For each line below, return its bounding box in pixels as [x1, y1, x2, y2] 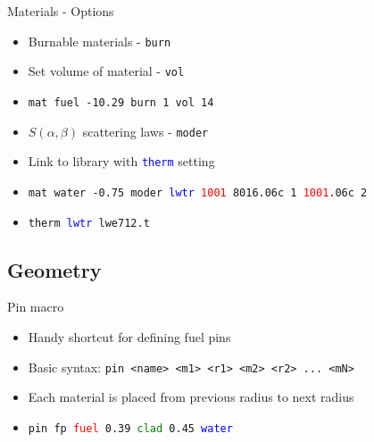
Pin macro [7, 297, 64, 316]
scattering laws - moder [82, 121, 209, 140]
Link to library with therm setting [28, 152, 215, 171]
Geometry [7, 255, 102, 283]
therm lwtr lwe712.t [28, 216, 150, 229]
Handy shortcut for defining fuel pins [28, 327, 231, 346]
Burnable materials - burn [28, 31, 171, 50]
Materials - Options [7, 2, 114, 20]
